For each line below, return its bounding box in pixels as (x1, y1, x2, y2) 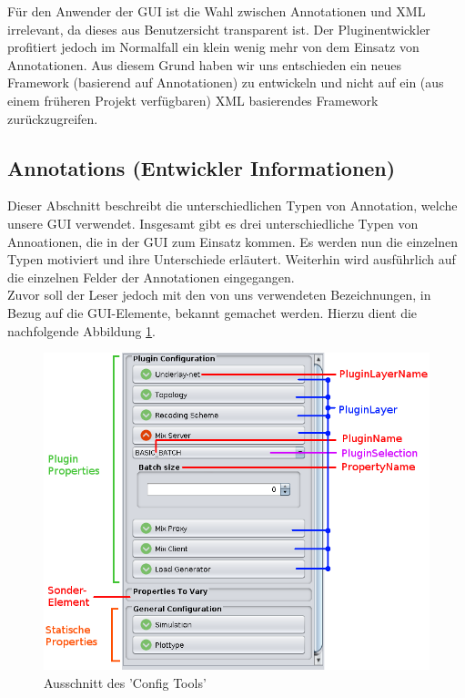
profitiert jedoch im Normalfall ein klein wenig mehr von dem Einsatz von (7, 37, 420, 56)
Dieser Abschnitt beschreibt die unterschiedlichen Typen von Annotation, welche (7, 196, 458, 215)
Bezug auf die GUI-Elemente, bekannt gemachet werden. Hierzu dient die (7, 303, 418, 322)
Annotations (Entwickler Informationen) (7, 153, 396, 181)
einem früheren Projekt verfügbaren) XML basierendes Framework (7, 90, 379, 109)
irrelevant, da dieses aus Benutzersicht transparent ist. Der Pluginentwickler (7, 19, 430, 38)
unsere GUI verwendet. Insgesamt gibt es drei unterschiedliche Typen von (7, 213, 419, 232)
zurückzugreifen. (7, 108, 98, 128)
